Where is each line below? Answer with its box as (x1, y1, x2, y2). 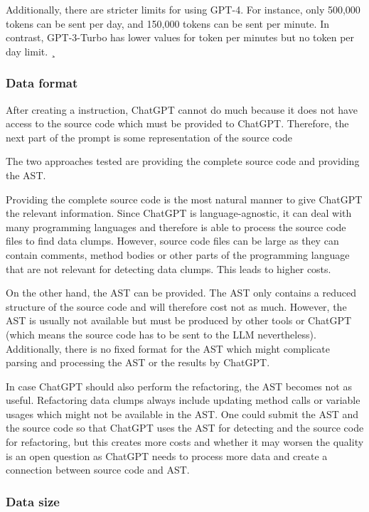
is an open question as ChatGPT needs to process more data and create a (6, 448, 328, 463)
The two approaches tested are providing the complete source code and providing (6, 154, 360, 169)
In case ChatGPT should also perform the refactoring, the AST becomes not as (6, 378, 352, 393)
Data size (6, 492, 60, 510)
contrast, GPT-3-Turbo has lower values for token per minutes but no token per (6, 30, 355, 45)
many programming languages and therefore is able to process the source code (6, 219, 346, 234)
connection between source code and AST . (6, 462, 190, 477)
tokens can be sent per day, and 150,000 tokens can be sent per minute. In (6, 16, 329, 31)
